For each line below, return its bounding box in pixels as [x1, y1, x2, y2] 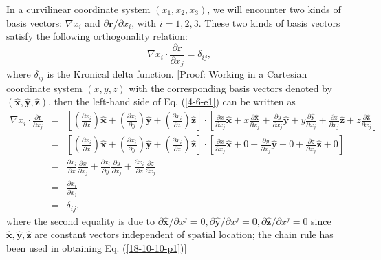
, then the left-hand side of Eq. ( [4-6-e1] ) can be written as [48, 94, 296, 109]
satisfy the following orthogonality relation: [6, 29, 188, 43]
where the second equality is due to [6, 213, 155, 228]
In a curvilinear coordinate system [6, 2, 151, 16]
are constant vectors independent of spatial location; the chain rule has [34, 227, 334, 241]
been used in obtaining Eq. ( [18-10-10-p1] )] [6, 240, 187, 254]
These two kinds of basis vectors [204, 15, 340, 30]
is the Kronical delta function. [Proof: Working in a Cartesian [47, 67, 307, 81]
